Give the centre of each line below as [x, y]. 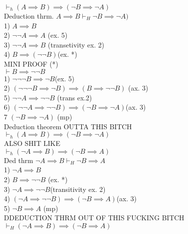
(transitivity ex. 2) [78, 189]
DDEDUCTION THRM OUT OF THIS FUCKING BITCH [94, 218]
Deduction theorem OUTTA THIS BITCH [68, 126]
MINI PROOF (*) [31, 63]
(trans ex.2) [74, 97]
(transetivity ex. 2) [76, 44]
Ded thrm [19, 160]
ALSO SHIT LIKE [32, 143]
